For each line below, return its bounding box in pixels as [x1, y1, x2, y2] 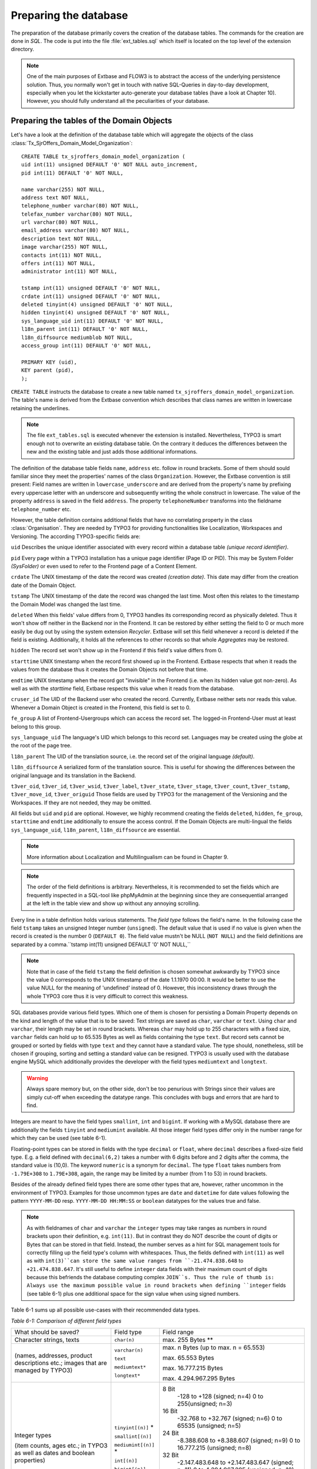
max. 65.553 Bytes [162, 1354, 214, 1362]
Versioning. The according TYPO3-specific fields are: [11, 532, 141, 540]
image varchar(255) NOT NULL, [21, 244, 109, 250]
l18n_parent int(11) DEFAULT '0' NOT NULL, [21, 326, 149, 333]
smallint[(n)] [114, 1434, 152, 1440]
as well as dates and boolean [14, 1449, 95, 1457]
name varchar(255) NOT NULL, [21, 186, 105, 193]
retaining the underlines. [11, 404, 70, 411]
